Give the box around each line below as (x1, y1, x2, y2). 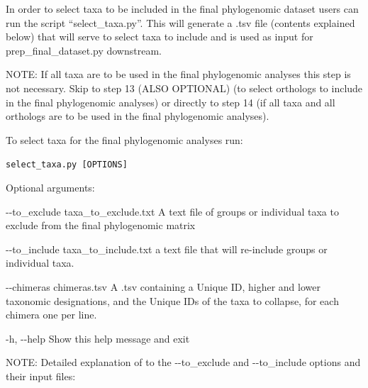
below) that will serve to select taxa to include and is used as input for (6, 29, 313, 44)
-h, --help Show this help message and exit (6, 331, 190, 345)
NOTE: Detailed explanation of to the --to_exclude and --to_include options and (6, 355, 361, 370)
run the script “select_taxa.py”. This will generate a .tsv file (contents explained (6, 15, 355, 30)
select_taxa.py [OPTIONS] (6, 160, 128, 170)
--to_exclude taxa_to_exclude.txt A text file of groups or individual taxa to (6, 204, 339, 218)
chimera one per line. (6, 307, 97, 322)
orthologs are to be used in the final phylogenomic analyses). (6, 109, 269, 123)
